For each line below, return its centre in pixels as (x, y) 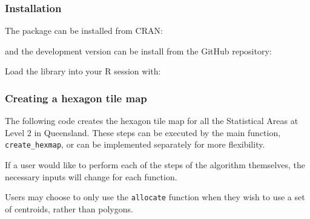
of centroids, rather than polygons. (69, 208)
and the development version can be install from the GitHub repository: (138, 51)
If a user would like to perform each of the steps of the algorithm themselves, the (155, 165)
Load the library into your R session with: (83, 71)
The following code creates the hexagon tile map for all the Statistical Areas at (152, 121)
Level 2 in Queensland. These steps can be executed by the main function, (143, 132)
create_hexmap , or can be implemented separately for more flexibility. (135, 144)
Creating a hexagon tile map (76, 98)
